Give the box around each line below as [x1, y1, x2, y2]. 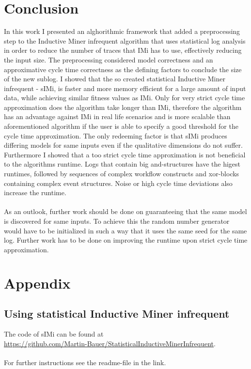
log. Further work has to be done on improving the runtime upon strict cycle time [4, 235, 248, 245]
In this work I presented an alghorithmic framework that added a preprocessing [4, 26, 240, 36]
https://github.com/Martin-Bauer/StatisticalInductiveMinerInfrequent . [4, 338, 216, 348]
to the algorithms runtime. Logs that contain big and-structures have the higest [4, 159, 241, 169]
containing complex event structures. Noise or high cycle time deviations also [4, 178, 233, 188]
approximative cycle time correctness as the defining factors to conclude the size [4, 64, 242, 74]
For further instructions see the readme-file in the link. [4, 357, 166, 367]
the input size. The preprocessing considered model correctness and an [4, 54, 213, 64]
